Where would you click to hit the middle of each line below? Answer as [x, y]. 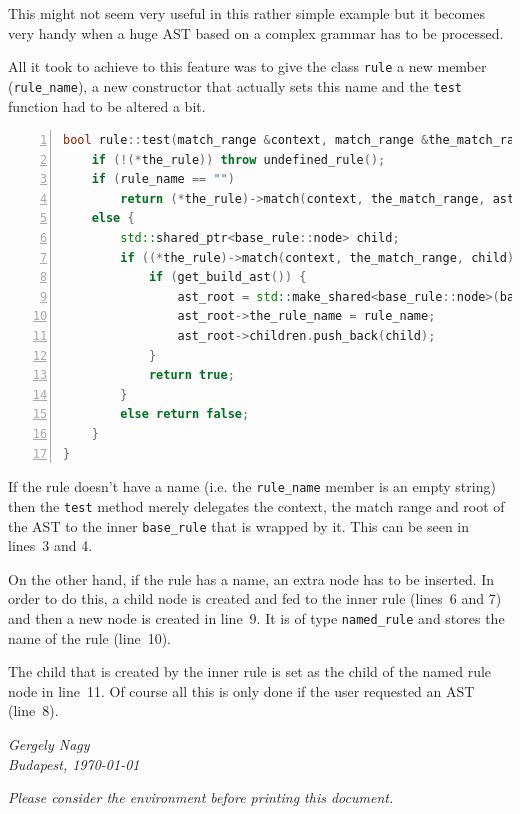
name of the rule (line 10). [89, 637]
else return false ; [185, 414]
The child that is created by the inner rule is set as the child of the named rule [250, 671]
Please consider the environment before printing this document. [201, 797]
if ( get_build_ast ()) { [227, 277]
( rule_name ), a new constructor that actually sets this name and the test [235, 85]
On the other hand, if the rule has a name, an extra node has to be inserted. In [251, 578]
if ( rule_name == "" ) [163, 179]
